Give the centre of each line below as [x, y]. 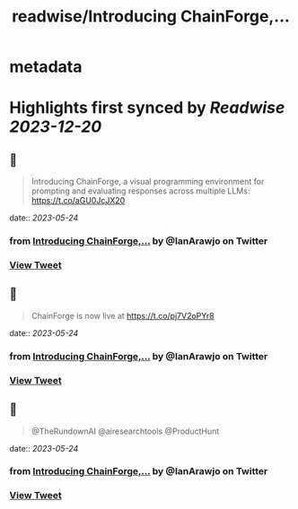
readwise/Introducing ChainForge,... [151, 17]
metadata [46, 67]
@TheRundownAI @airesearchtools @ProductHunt [125, 431]
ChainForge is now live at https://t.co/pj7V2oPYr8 [123, 315]
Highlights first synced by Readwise [147, 108]
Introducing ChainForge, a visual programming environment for [148, 182]
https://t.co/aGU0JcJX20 [78, 201]
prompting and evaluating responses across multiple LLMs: [140, 191]
